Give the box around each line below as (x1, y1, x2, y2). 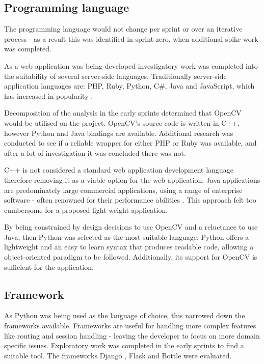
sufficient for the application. (4, 261, 94, 272)
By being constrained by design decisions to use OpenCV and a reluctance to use (4, 221, 258, 232)
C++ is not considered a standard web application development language (4, 164, 233, 175)
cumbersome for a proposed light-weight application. (4, 204, 168, 215)
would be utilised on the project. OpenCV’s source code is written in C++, (4, 117, 240, 128)
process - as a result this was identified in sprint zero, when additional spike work (4, 33, 258, 44)
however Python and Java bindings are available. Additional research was (4, 127, 233, 138)
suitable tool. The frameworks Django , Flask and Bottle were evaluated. (4, 350, 232, 360)
